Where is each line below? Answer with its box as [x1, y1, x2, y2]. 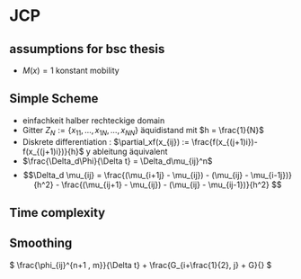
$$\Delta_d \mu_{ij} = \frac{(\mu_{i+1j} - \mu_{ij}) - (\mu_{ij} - [22, 169, 249, 180]
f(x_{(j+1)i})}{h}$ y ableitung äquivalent [22, 146, 168, 157]
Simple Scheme [9, 91, 99, 106]
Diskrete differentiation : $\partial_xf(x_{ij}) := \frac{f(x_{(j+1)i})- [22, 136, 258, 147]
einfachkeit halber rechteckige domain [22, 114, 165, 126]
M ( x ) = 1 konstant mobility [22, 65, 120, 76]
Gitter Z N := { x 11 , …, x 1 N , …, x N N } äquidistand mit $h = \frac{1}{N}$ [22, 124, 265, 138]
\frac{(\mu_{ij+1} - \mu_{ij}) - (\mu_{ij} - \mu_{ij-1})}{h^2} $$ [61, 179, 282, 190]
